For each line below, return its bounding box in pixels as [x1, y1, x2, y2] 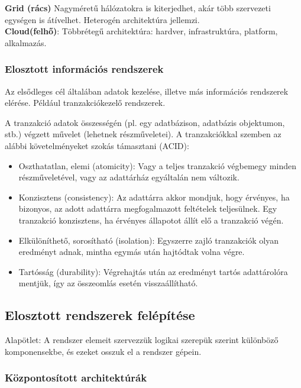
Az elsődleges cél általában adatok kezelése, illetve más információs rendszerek [5, 85, 289, 97]
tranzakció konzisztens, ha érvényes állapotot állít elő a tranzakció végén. [18, 214, 284, 226]
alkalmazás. [5, 36, 47, 48]
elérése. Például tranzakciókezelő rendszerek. [5, 96, 166, 109]
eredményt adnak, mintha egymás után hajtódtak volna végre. [18, 245, 245, 258]
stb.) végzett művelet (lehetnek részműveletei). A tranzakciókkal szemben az [5, 128, 281, 140]
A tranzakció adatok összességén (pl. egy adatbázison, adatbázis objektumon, [5, 116, 285, 128]
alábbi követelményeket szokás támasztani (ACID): [5, 139, 189, 151]
